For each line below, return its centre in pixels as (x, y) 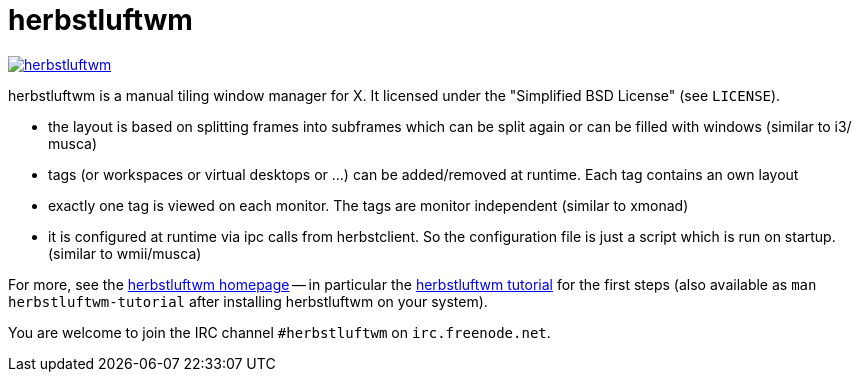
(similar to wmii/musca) (125, 253)
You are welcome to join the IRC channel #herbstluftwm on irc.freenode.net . (279, 332)
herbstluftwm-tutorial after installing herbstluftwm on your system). (248, 301)
